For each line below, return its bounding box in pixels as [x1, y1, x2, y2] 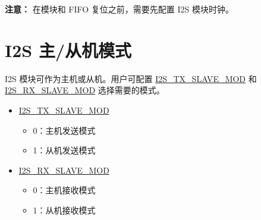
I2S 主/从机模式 [5, 37, 132, 62]
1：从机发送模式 [33, 144, 96, 156]
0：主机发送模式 [33, 124, 96, 136]
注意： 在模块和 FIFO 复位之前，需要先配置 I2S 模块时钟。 [5, 3, 234, 15]
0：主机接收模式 [33, 184, 96, 196]
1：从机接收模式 [33, 203, 96, 216]
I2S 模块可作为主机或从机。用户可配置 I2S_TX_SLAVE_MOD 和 [5, 72, 257, 84]
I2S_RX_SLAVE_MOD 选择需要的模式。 [5, 84, 165, 96]
